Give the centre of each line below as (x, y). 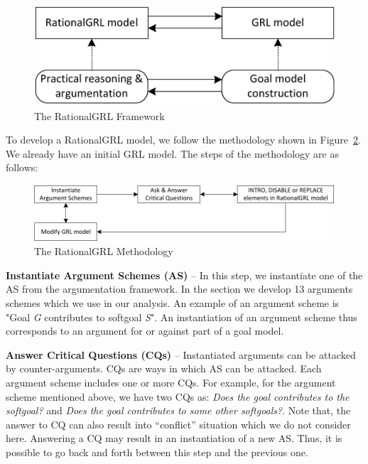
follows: (22, 167)
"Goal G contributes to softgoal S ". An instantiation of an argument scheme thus (182, 317)
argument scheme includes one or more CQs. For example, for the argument (171, 382)
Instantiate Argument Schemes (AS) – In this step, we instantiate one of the (184, 275)
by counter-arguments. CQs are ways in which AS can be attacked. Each (164, 368)
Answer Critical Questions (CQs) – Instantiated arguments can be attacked (181, 354)
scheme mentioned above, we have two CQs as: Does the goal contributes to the (178, 396)
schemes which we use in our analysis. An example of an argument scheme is (173, 302)
